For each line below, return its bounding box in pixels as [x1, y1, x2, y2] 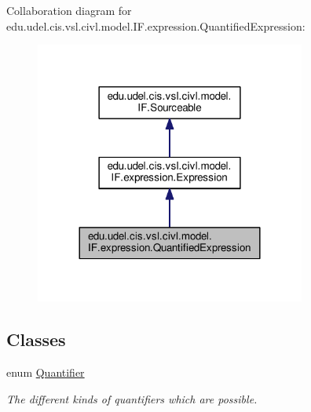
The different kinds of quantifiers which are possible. [6, 390, 258, 407]
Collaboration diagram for [6, 2, 132, 18]
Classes [6, 327, 66, 352]
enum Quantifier [6, 364, 85, 381]
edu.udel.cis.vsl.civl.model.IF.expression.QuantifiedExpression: [6, 17, 306, 34]
